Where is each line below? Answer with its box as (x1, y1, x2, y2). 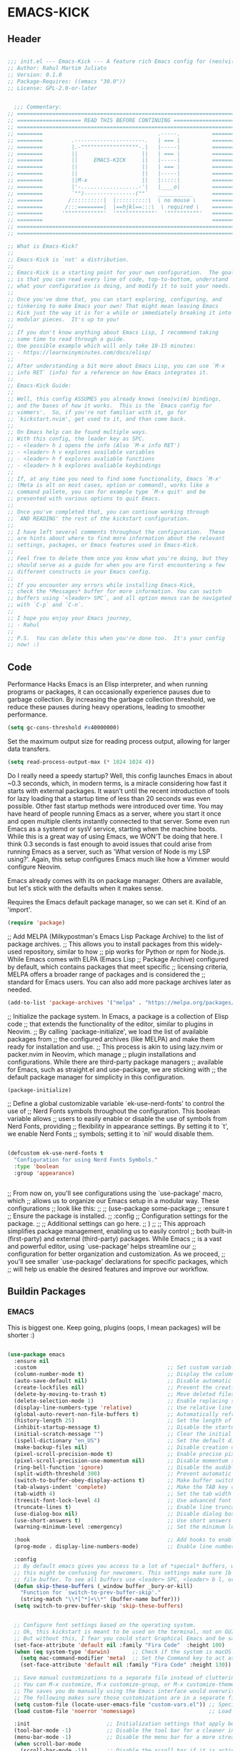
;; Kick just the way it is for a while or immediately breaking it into (7, 309, 232, 316)
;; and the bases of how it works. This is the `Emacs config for (7, 401, 213, 409)
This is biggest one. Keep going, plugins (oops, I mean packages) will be (7, 1323, 221, 1332)
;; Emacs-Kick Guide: (7, 382, 72, 389)
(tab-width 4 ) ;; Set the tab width (14, 1490, 232, 1497)
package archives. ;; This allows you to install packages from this (7, 939, 199, 948)
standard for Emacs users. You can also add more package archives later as (7, 977, 231, 986)
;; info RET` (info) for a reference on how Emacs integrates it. (7, 369, 209, 376)
